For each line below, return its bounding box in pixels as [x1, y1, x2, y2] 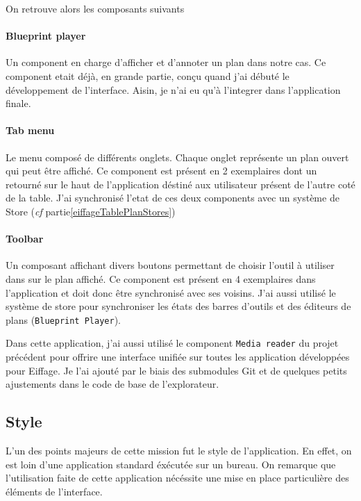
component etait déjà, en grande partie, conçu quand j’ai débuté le [6, 68, 289, 83]
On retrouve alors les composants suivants [6, 1, 185, 15]
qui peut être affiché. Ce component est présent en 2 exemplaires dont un [6, 163, 317, 178]
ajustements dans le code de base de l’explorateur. [6, 377, 219, 391]
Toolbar [6, 231, 44, 246]
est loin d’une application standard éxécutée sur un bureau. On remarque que [6, 457, 336, 471]
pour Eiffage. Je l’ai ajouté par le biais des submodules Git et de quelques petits [6, 363, 347, 377]
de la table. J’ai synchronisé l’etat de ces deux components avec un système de [6, 190, 339, 205]
